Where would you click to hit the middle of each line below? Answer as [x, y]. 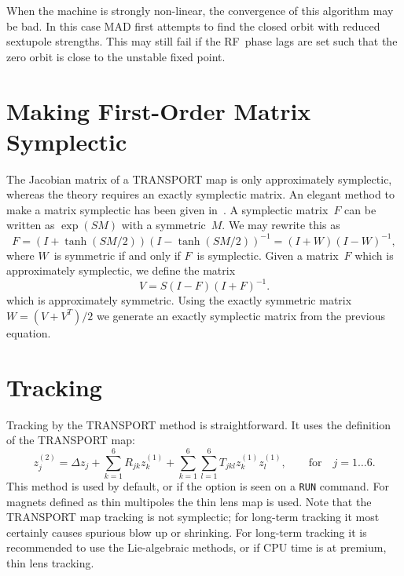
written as [31, 225]
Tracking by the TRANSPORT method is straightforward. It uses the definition [199, 424]
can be [360, 209]
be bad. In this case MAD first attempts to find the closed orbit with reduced [193, 26]
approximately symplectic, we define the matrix [121, 270]
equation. [29, 332]
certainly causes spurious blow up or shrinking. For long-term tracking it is [187, 532]
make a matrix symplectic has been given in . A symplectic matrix [167, 209]
